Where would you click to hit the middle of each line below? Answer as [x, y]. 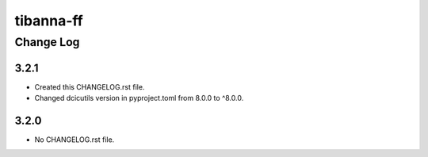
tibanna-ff [49, 21]
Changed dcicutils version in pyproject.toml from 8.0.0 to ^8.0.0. [139, 98]
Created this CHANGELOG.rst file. [90, 86]
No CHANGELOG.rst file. [75, 140]
